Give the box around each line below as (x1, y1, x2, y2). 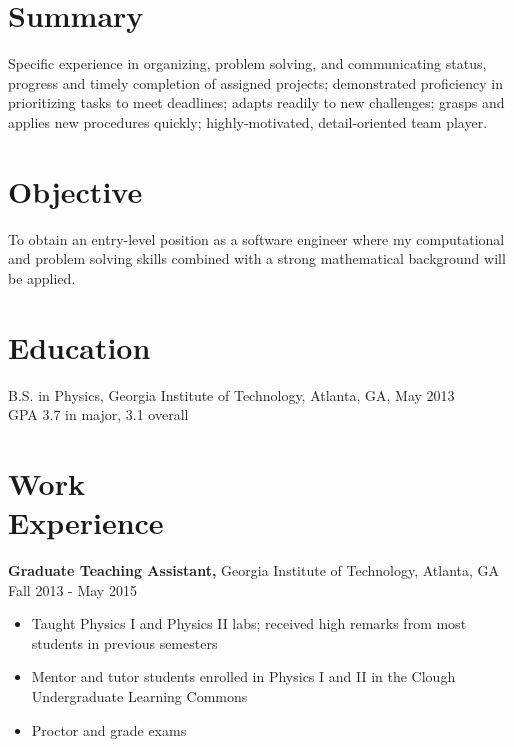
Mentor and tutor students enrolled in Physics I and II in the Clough (31, 666, 456, 687)
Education (8, 326, 151, 367)
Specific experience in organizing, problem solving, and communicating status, (8, 53, 487, 74)
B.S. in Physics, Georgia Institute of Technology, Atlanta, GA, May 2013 (8, 384, 455, 405)
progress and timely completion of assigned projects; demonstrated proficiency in (8, 72, 503, 93)
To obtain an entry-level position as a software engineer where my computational (8, 228, 505, 249)
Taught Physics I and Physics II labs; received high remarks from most (31, 613, 467, 634)
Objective (8, 170, 143, 211)
